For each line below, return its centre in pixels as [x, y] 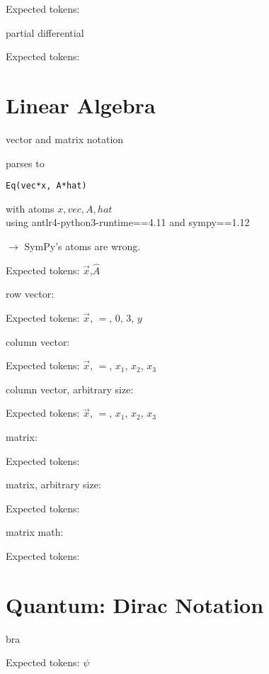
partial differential [45, 32]
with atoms [30, 208]
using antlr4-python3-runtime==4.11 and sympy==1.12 [128, 222]
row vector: [30, 294]
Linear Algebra [81, 105]
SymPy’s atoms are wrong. [82, 246]
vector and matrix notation [65, 139]
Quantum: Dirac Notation [135, 604]
